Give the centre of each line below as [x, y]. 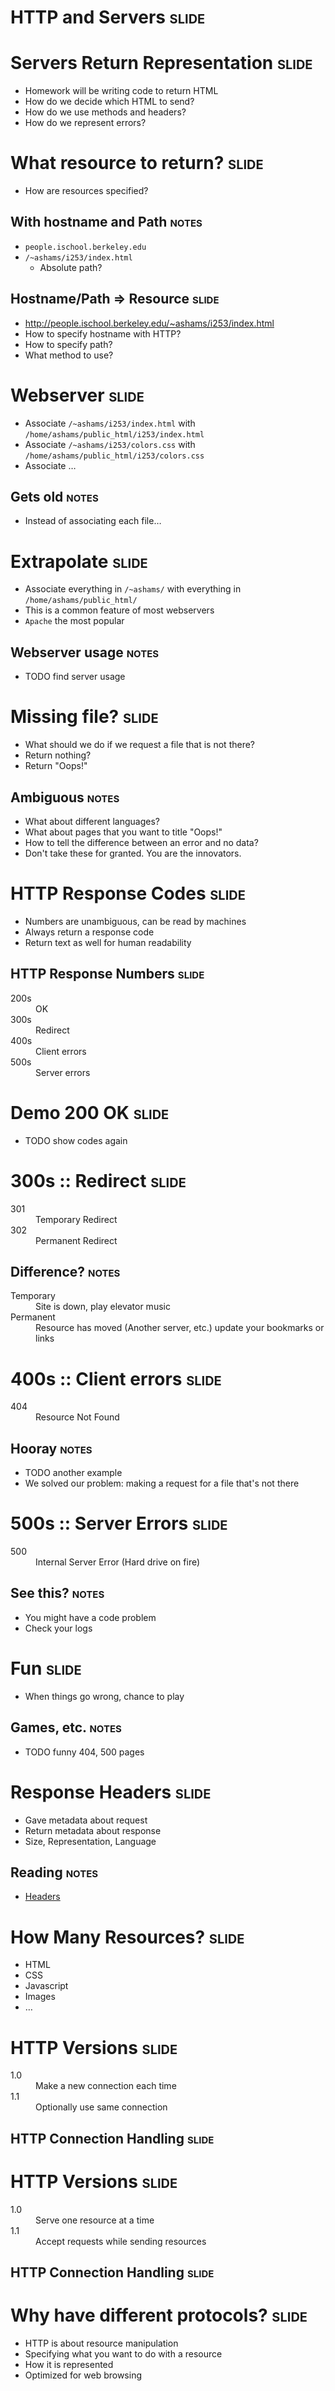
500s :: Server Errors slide [119, 1523]
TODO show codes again [76, 1140]
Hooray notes [51, 1448]
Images [40, 1997]
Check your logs [58, 1628]
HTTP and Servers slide [108, 17]
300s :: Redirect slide [98, 1180]
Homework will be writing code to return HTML [121, 91]
